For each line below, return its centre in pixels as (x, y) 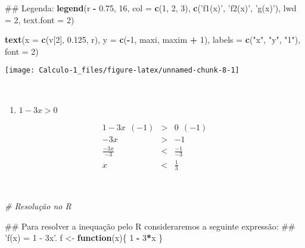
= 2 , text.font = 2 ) (40, 19)
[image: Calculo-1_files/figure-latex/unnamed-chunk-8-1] (122, 70)
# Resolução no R (38, 206)
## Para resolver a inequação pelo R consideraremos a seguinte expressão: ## (150, 226)
